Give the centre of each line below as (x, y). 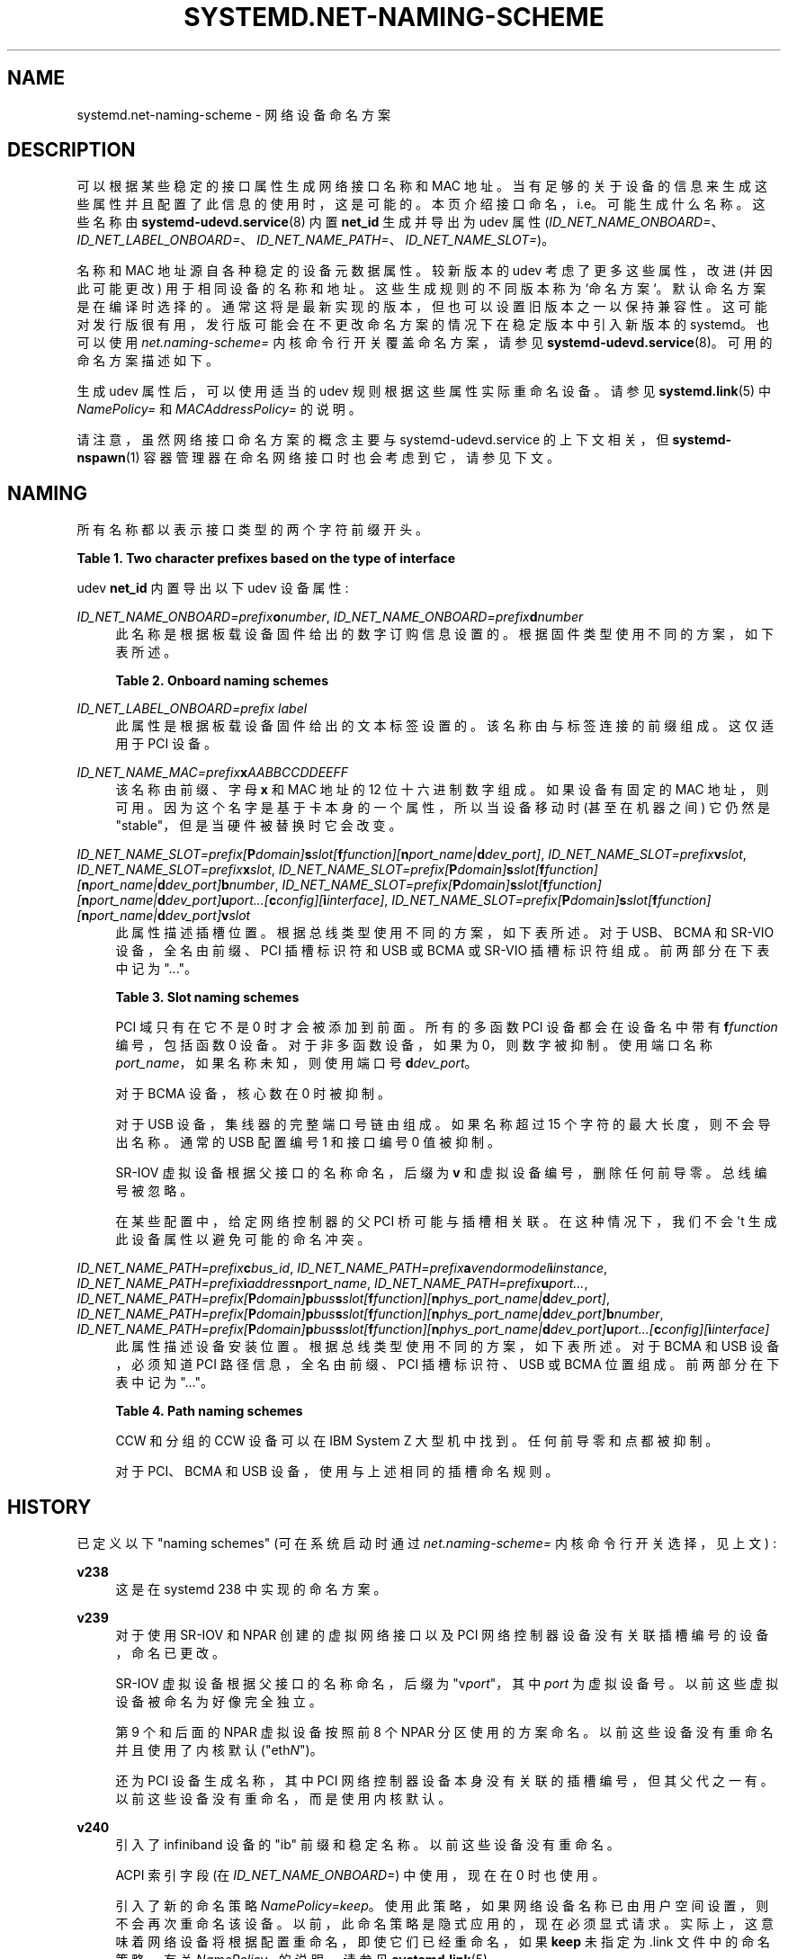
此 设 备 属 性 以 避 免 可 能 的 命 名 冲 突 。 (243, 1239)
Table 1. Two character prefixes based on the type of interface (266, 559)
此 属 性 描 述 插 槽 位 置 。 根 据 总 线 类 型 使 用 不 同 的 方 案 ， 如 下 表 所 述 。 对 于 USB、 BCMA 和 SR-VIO (445, 933)
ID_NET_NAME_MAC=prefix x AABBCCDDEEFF (213, 773)
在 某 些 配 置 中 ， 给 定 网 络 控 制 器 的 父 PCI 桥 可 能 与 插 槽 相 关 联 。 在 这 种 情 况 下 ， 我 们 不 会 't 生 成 (446, 1221)
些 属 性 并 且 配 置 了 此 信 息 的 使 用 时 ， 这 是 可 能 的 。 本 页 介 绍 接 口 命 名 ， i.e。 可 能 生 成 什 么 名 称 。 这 (421, 204)
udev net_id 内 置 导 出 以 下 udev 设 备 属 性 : (213, 588)
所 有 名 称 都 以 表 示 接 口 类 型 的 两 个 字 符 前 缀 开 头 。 (253, 530)
